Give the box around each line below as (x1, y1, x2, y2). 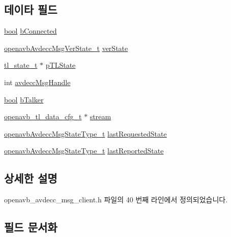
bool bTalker (4, 94, 44, 104)
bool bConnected (4, 25, 57, 36)
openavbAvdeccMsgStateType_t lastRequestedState (4, 128, 167, 139)
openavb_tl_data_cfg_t (4, 111, 82, 122)
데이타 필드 (4, 2, 57, 17)
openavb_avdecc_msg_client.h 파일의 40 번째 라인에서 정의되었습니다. (4, 194, 228, 205)
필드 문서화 (4, 219, 57, 235)
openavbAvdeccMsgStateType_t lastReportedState (4, 145, 164, 156)
